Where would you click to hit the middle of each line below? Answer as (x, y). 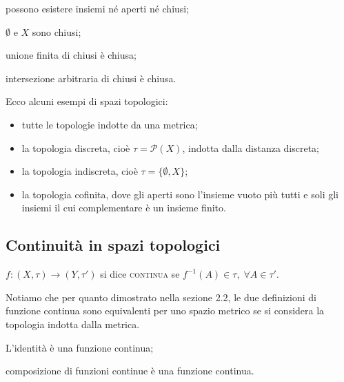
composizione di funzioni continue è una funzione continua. (130, 371)
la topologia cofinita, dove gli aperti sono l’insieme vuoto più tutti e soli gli (180, 194)
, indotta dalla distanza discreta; (251, 147)
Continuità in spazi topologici (113, 245)
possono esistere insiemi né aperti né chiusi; (98, 8)
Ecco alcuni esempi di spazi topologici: (87, 101)
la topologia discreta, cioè (76, 147)
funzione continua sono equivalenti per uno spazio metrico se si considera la (165, 311)
